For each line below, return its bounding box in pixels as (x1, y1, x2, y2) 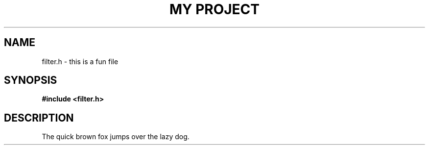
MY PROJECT (169, 1, 260, 18)
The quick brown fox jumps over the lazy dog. (42, 132, 190, 141)
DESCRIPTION (4, 111, 74, 124)
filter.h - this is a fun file (42, 57, 119, 66)
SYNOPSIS (4, 74, 57, 87)
